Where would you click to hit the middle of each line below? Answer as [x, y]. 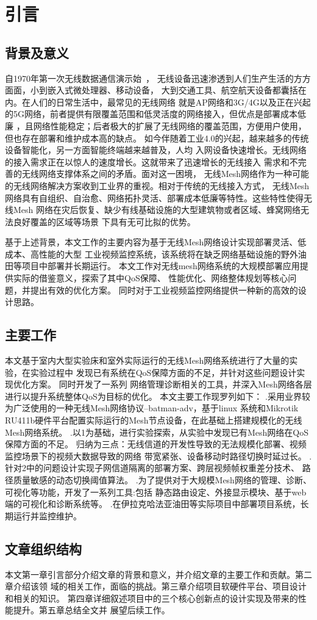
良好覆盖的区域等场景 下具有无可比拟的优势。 [104, 221]
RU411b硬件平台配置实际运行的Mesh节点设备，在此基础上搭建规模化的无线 [154, 420]
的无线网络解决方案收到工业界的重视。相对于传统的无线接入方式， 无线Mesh [157, 185]
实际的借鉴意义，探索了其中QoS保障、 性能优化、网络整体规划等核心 [151, 278]
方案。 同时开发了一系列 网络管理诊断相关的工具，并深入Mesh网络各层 [171, 384]
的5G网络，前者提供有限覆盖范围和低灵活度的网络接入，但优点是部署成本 [151, 114]
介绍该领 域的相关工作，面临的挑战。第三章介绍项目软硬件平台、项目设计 [160, 586]
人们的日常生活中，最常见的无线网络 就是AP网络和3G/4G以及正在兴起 [170, 102]
